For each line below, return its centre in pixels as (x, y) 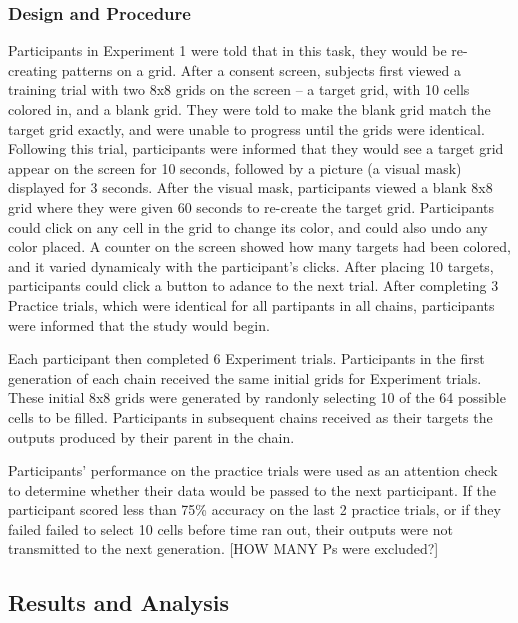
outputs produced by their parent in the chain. (151, 436)
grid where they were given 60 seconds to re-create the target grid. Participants (251, 206)
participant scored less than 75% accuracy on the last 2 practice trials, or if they (254, 509)
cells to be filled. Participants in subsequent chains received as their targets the (250, 416)
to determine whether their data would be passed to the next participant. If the (252, 489)
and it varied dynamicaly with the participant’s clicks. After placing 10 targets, (251, 265)
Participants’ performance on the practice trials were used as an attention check (253, 470)
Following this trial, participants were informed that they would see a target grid (256, 148)
